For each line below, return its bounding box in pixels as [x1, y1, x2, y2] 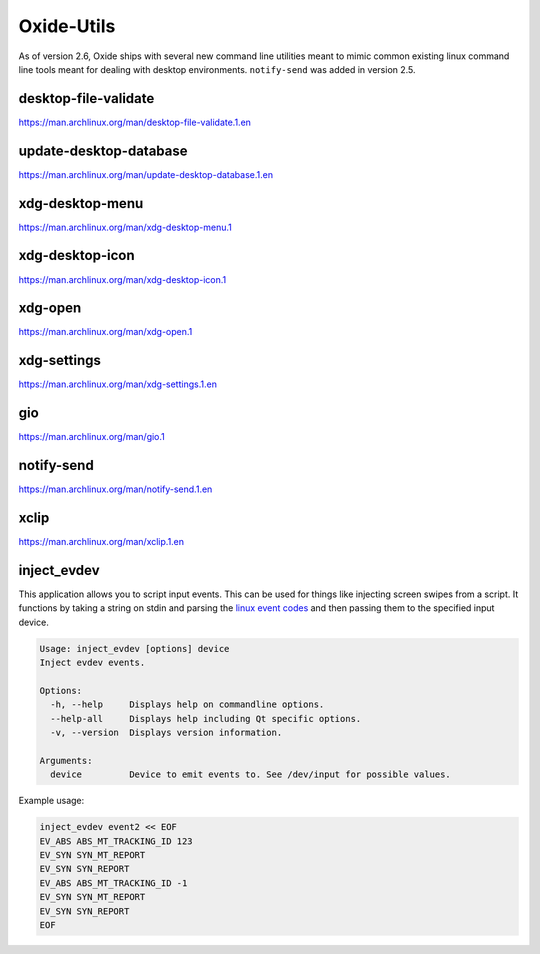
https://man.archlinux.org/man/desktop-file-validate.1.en [18, 116, 252, 128]
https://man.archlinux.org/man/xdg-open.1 [18, 326, 193, 338]
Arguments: [39, 755, 93, 766]
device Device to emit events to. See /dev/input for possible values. [50, 769, 452, 780]
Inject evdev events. [39, 657, 146, 669]
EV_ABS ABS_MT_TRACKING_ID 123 [39, 835, 194, 847]
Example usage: [18, 795, 85, 807]
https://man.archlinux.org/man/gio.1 [18, 431, 165, 443]
